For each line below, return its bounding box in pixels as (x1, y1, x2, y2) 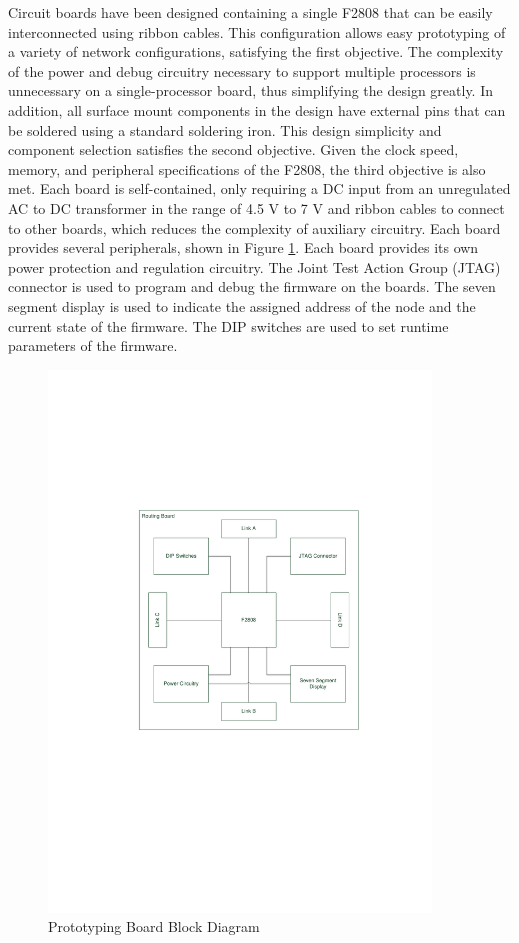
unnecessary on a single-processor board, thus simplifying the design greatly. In (8, 80, 493, 101)
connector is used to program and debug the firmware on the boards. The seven (8, 276, 496, 297)
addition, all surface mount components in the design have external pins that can (8, 99, 506, 120)
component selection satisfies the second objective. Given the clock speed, (8, 139, 459, 160)
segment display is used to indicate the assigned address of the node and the (8, 295, 476, 316)
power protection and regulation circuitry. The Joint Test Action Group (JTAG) (8, 256, 501, 277)
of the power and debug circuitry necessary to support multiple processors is (8, 60, 476, 81)
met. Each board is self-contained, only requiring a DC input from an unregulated (8, 178, 511, 199)
